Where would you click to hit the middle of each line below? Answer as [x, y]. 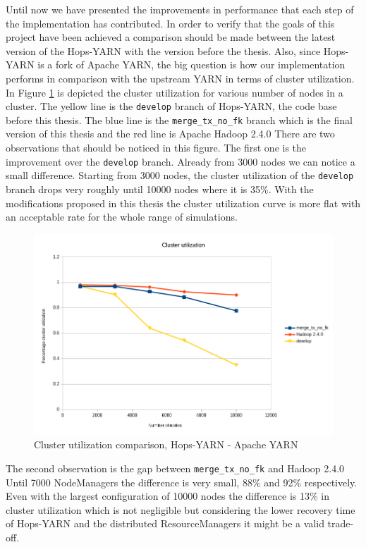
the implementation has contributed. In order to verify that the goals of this [170, 23]
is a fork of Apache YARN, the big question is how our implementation [191, 64]
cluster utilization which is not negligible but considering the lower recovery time [181, 509]
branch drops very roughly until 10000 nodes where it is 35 [133, 189]
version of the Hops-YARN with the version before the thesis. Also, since [163, 50]
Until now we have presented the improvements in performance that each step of [180, 9]
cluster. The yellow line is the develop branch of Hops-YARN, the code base [171, 106]
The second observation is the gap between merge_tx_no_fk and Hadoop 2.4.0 [175, 468]
